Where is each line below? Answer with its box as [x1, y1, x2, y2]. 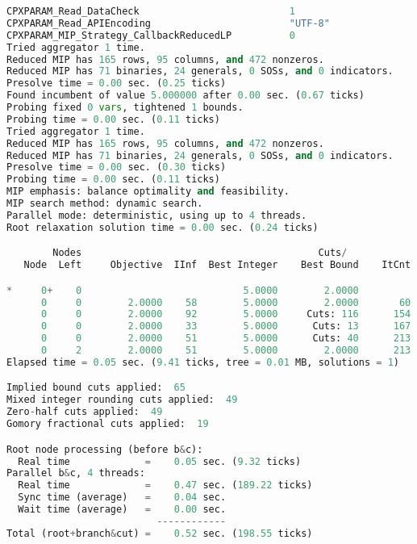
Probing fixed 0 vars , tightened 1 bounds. [6, 102, 244, 113]
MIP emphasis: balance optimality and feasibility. [6, 186, 290, 198]
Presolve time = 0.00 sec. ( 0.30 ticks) [6, 161, 227, 174]
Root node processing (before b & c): [6, 443, 203, 455]
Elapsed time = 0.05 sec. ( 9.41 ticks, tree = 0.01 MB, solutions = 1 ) [6, 356, 399, 368]
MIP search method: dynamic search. [6, 198, 203, 209]
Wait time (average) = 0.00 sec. [18, 504, 227, 515]
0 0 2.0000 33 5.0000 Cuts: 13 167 [40, 320, 411, 333]
